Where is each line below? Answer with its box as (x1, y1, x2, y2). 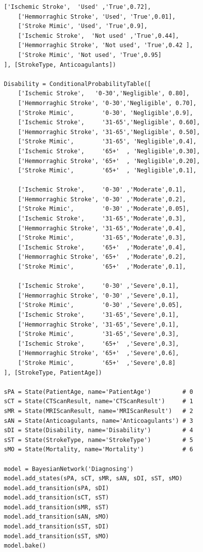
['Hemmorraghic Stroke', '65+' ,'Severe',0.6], (18, 350, 179, 357)
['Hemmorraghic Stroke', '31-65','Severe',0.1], (18, 321, 179, 328)
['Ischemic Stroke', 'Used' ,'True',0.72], (4, 3, 151, 10)
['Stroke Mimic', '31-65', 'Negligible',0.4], (18, 138, 197, 145)
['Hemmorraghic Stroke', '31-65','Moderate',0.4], (18, 224, 186, 232)
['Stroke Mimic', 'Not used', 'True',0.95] (18, 51, 162, 58)
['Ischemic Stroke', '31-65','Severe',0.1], (18, 311, 179, 318)
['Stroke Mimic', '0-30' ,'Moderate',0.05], (18, 205, 190, 213)
